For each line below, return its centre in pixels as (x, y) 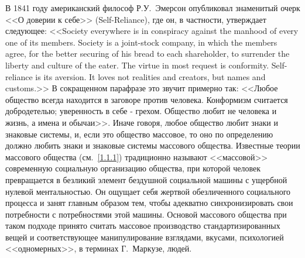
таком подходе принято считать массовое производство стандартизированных (143, 226)
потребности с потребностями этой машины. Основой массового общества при (146, 214)
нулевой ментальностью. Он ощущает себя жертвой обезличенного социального (148, 191)
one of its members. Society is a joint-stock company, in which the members (141, 42)
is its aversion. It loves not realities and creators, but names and (150, 76)
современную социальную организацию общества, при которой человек (133, 168)
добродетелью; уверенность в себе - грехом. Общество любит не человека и (141, 111)
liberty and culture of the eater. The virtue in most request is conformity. (137, 65)
